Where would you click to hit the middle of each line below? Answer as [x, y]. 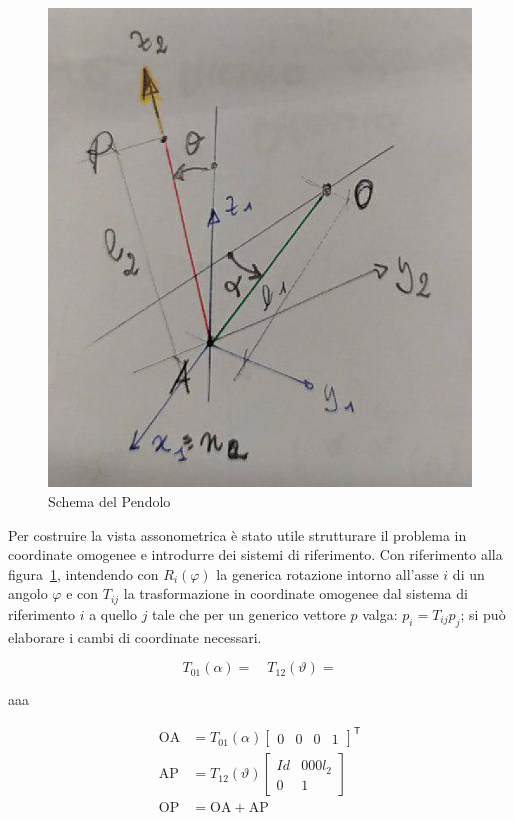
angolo [28, 593]
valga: [380, 613]
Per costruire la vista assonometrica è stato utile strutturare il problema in [237, 534]
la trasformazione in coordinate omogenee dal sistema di [295, 593]
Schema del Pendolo [109, 500]
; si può [483, 613]
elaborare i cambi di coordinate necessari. [135, 636]
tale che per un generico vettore [249, 613]
